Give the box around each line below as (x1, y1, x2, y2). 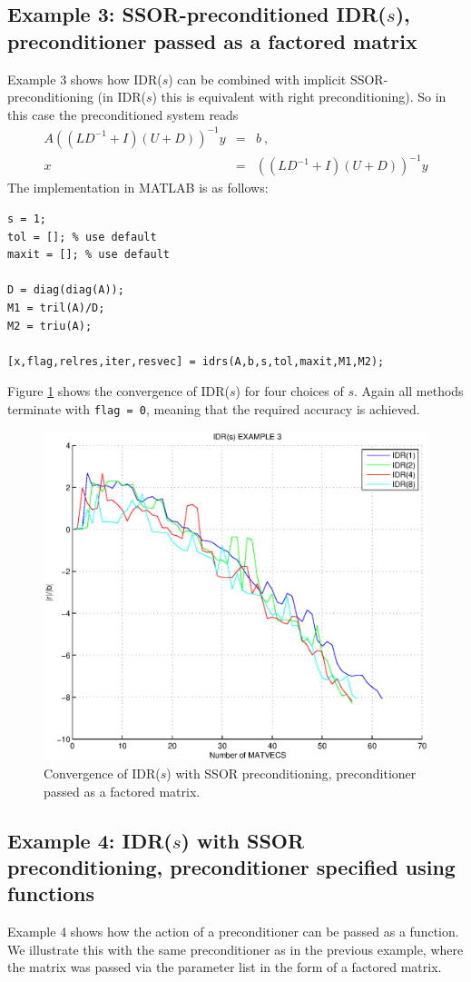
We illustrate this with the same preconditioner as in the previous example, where (7, 939, 464, 958)
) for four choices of (235, 382, 344, 401)
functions (7, 879, 95, 908)
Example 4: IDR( (7, 826, 172, 854)
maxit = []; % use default (7, 248, 170, 262)
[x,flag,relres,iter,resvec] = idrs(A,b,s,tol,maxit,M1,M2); (7, 354, 385, 368)
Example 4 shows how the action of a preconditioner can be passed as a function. (7, 922, 459, 941)
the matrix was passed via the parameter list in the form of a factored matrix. (7, 957, 442, 977)
